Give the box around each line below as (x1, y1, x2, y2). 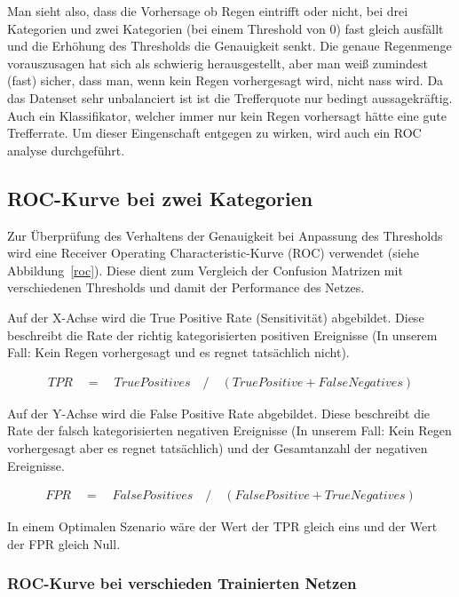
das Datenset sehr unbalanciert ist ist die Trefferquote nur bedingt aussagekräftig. (7, 88, 453, 107)
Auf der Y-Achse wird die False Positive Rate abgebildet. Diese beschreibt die (7, 403, 431, 422)
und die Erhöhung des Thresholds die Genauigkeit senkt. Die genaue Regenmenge (7, 36, 452, 55)
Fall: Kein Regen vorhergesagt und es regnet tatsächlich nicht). (7, 343, 350, 362)
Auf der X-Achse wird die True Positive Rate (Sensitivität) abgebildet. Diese (7, 307, 424, 326)
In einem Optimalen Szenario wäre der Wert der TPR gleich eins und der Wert (7, 517, 438, 536)
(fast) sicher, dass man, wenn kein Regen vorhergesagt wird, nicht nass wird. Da (7, 71, 444, 90)
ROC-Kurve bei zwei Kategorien (7, 184, 313, 211)
